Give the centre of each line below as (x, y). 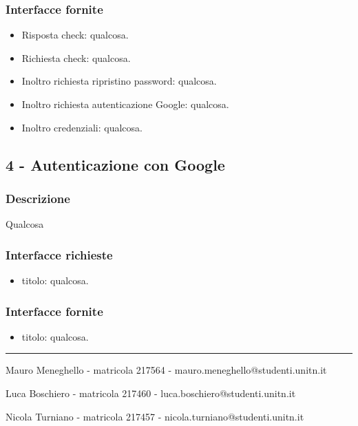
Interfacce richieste (59, 254)
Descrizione (38, 198)
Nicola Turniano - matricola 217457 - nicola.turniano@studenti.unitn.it (155, 416)
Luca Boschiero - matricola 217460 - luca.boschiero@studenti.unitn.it (151, 393)
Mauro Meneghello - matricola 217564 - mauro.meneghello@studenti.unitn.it (166, 370)
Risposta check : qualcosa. (75, 35)
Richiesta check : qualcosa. (76, 57)
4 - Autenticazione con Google (115, 164)
